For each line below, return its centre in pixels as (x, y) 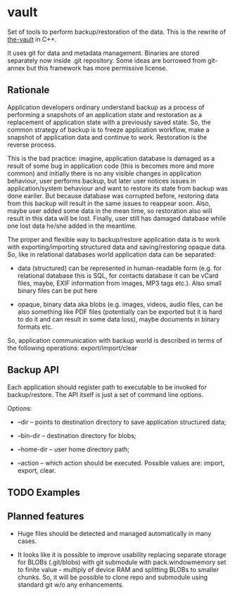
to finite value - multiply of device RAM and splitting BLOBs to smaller (118, 569)
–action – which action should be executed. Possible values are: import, (121, 463)
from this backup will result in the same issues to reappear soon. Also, (109, 203)
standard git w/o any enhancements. (71, 584)
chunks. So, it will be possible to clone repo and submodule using (113, 577)
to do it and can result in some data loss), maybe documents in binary (119, 319)
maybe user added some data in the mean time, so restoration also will (110, 211)
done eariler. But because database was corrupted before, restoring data (113, 195)
